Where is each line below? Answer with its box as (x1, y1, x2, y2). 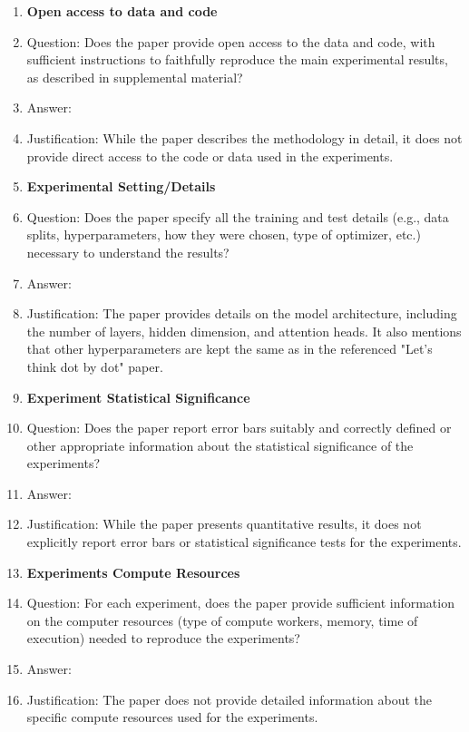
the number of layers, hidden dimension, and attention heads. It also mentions (26, 321, 462, 340)
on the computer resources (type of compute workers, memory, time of (26, 610, 418, 630)
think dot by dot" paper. (26, 356, 163, 376)
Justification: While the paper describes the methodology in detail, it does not (26, 128, 463, 147)
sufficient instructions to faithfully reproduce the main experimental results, (26, 50, 448, 69)
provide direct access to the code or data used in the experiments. (26, 146, 394, 165)
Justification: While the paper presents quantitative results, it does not (26, 514, 422, 533)
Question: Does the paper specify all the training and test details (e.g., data (26, 207, 449, 226)
